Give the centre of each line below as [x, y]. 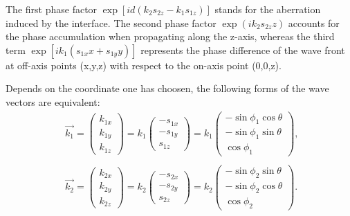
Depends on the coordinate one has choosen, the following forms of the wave [167, 88]
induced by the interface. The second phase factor [111, 22]
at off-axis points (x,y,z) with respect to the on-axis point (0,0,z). [144, 65]
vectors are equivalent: [53, 101]
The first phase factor [52, 9]
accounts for [314, 22]
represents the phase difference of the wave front [243, 49]
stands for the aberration [268, 9]
